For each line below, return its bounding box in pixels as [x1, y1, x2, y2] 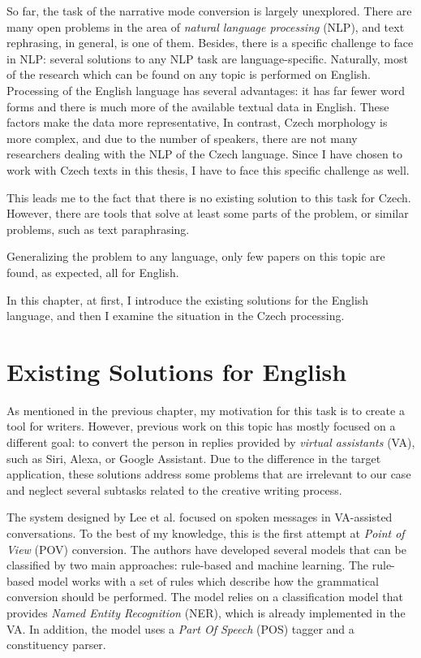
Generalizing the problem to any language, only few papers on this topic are [6, 248, 385, 265]
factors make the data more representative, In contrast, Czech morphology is [6, 114, 388, 131]
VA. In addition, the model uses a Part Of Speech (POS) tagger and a [6, 620, 354, 637]
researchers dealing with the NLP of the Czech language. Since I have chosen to [6, 145, 402, 162]
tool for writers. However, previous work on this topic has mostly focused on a [6, 418, 396, 435]
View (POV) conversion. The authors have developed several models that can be [6, 540, 406, 557]
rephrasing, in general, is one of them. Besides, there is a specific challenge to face [6, 34, 414, 51]
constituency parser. [6, 636, 106, 653]
